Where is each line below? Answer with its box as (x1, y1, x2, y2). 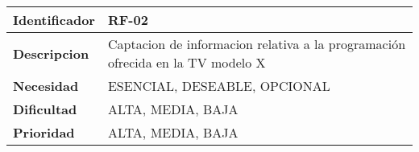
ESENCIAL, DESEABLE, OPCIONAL (107, 76, 330, 95)
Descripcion (13, 43, 89, 63)
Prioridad (13, 123, 75, 142)
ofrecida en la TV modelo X (107, 53, 266, 72)
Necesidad (13, 76, 79, 95)
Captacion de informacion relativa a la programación (107, 35, 406, 53)
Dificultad (13, 100, 77, 118)
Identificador (13, 10, 95, 29)
